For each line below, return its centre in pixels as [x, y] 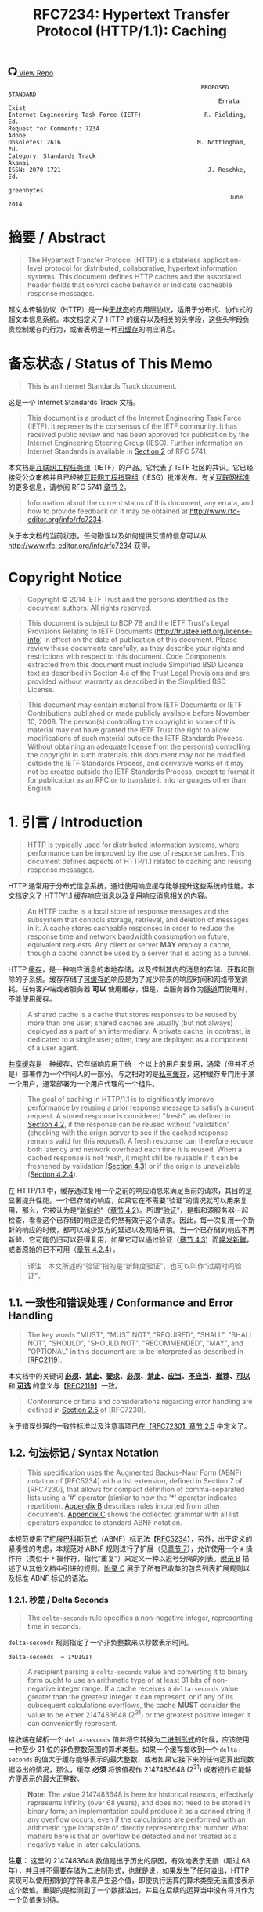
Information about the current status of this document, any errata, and [140, 503]
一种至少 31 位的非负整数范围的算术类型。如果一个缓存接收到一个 [113, 1749]
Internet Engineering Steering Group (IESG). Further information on [135, 443]
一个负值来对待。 [36, 1900]
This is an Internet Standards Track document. [102, 386]
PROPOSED [215, 88]
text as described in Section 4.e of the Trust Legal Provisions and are [139, 673]
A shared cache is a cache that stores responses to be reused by [132, 1014]
